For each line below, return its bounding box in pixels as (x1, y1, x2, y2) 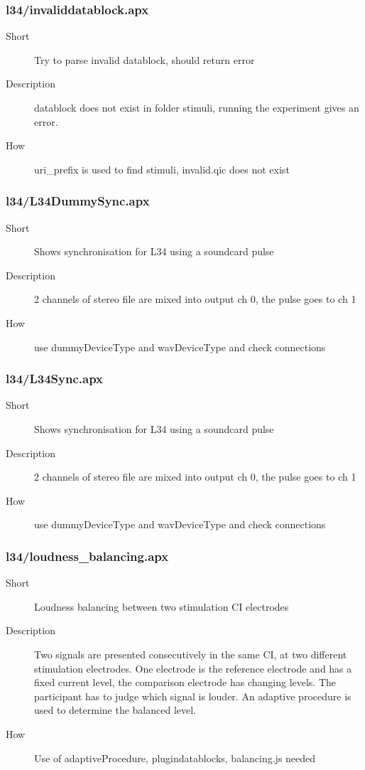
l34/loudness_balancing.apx (6, 547, 169, 565)
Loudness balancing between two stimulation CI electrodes (34, 599, 289, 614)
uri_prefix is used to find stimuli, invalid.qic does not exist (34, 161, 290, 176)
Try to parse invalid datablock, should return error (34, 52, 255, 67)
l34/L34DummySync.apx (6, 192, 150, 210)
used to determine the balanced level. (34, 702, 196, 717)
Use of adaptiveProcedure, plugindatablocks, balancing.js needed (34, 750, 316, 765)
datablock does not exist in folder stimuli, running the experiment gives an (34, 100, 359, 114)
